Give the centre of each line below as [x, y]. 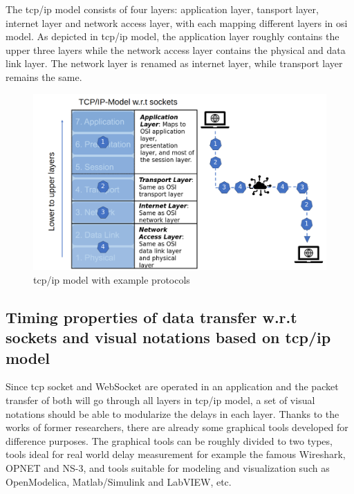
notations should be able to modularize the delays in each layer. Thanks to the [173, 413]
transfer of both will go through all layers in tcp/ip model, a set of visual [160, 400]
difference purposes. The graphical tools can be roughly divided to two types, [169, 440]
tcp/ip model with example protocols [112, 279]
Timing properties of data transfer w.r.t [151, 317]
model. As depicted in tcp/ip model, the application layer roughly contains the [173, 36]
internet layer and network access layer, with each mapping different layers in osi [177, 22]
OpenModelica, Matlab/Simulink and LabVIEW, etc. [119, 481]
